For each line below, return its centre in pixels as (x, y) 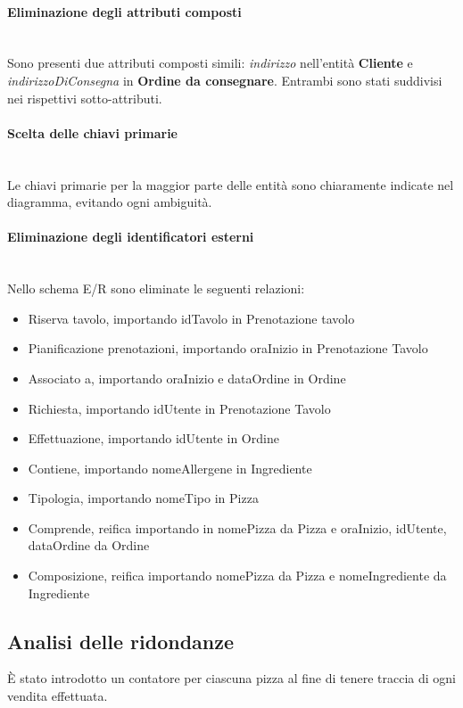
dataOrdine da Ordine (89, 545)
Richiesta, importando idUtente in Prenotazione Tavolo (179, 408)
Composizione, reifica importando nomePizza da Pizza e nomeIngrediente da (237, 576)
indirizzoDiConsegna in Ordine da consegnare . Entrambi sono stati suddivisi (225, 80)
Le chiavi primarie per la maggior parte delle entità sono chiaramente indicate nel (231, 184)
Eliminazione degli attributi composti (124, 11)
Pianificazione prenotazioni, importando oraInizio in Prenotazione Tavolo (228, 348)
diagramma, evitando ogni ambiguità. (110, 202)
